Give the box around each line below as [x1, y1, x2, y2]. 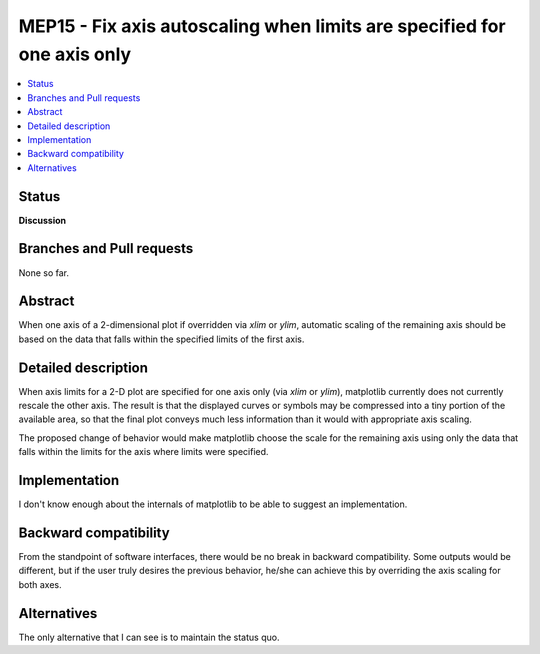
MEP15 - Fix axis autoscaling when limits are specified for [18, 15, 506, 37]
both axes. [18, 578, 62, 590]
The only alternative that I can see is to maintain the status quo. [18, 631, 280, 643]
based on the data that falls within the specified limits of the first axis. [18, 333, 305, 345]
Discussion [18, 214, 67, 226]
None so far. [18, 266, 70, 279]
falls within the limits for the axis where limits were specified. [18, 446, 269, 458]
